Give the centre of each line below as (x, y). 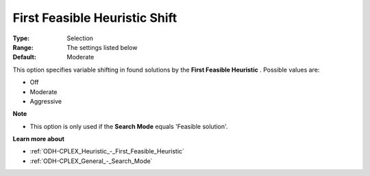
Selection (80, 38)
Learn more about (39, 139)
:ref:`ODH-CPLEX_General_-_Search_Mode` (91, 161)
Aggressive (46, 101)
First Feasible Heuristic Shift (95, 18)
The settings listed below (102, 47)
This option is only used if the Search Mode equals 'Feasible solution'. (129, 126)
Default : (25, 57)
